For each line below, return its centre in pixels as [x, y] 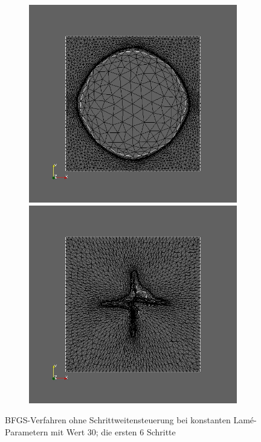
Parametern [27, 431]
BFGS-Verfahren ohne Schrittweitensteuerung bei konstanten [118, 420]
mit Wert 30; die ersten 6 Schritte [113, 431]
